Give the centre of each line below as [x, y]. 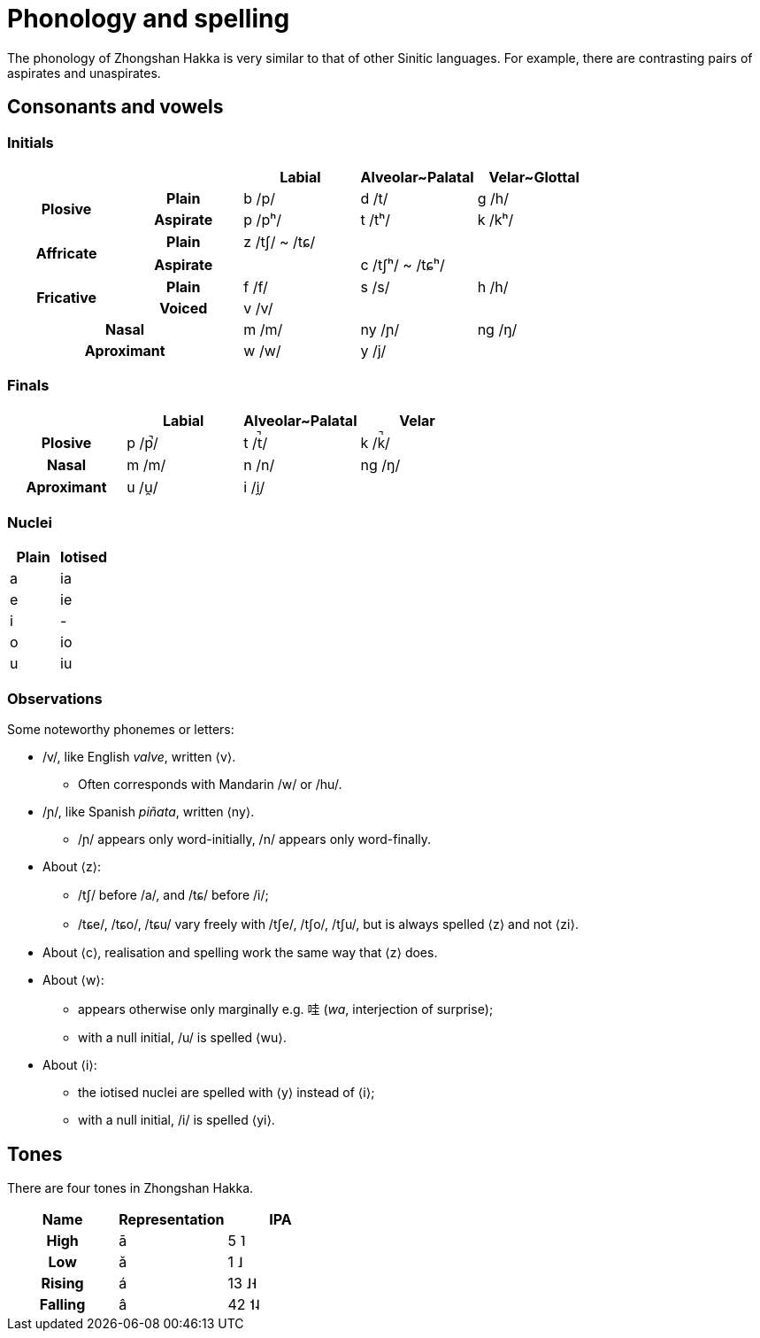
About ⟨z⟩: [72, 867]
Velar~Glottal [534, 177]
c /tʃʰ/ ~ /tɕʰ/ [403, 264]
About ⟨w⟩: [73, 980]
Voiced [184, 308]
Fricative [67, 297]
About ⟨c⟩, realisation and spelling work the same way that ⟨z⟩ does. [240, 953]
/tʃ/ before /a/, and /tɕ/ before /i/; [173, 895]
